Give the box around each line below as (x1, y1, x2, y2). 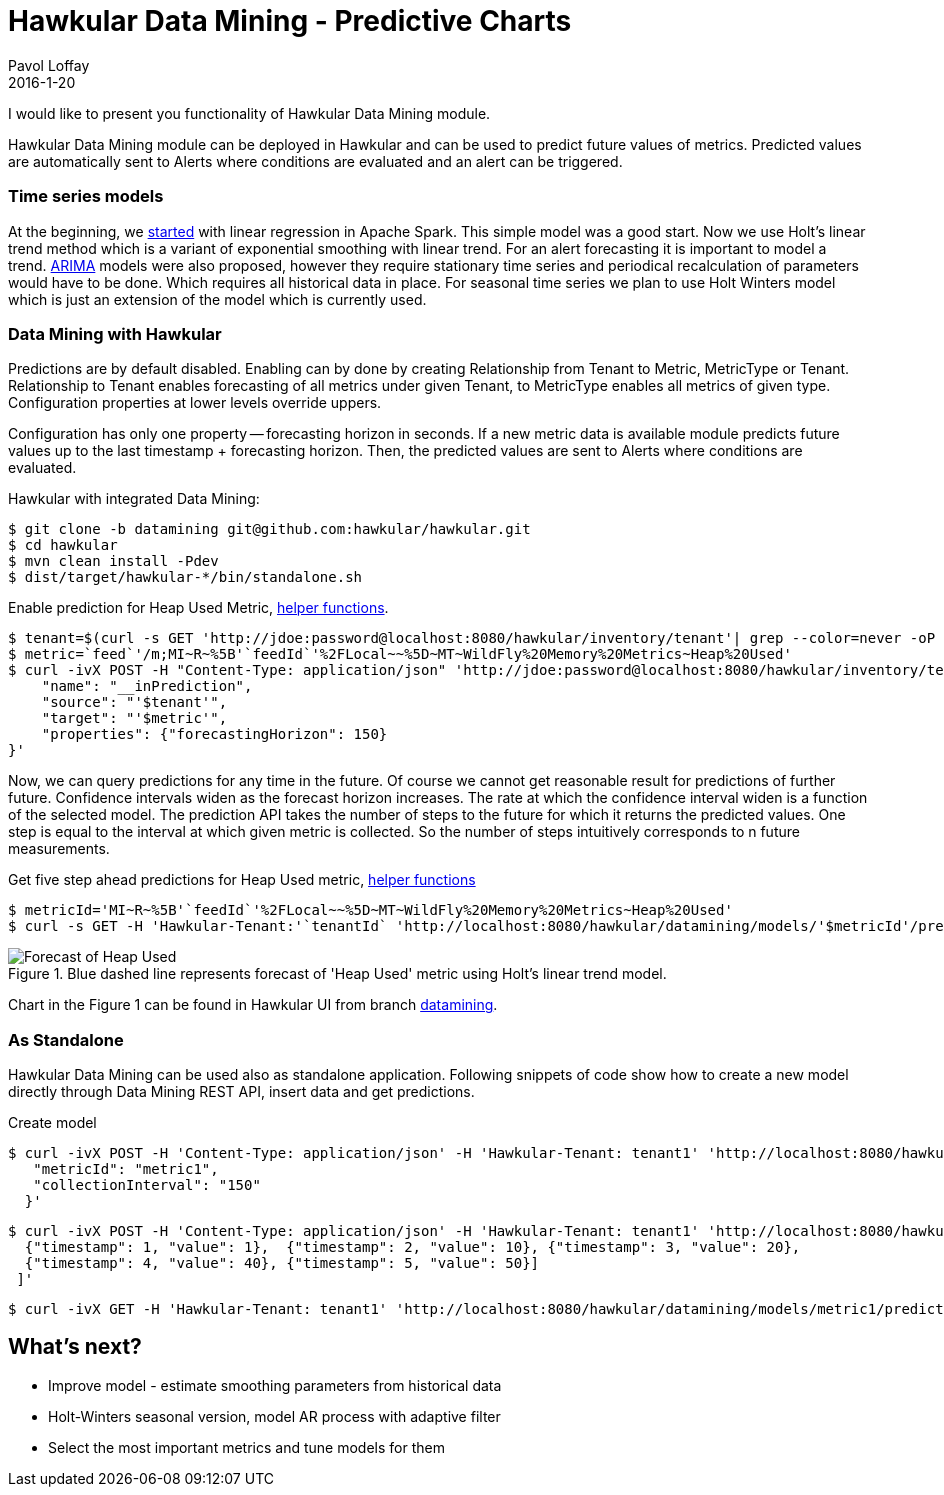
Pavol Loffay (8, 56, 90, 74)
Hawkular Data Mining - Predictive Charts (8, 4, 572, 38)
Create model (8, 1114, 97, 1131)
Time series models (8, 186, 164, 207)
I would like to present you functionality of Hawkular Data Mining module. (8, 104, 491, 122)
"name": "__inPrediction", (41, 678, 253, 695)
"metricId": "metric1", (33, 1161, 219, 1177)
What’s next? (8, 1334, 142, 1360)
